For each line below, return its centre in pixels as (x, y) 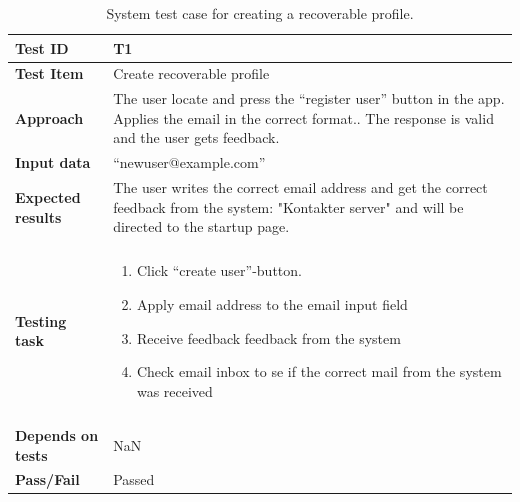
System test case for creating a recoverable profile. (260, 13)
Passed (134, 479)
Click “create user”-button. (219, 270)
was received (174, 390)
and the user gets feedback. (196, 137)
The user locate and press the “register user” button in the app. (309, 98)
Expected (48, 196)
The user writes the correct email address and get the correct (300, 187)
